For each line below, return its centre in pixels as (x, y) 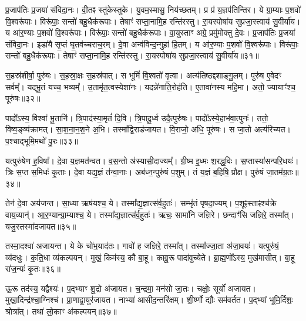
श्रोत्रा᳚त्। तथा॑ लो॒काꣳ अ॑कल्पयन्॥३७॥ (61, 311)
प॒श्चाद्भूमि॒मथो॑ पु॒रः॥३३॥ (42, 140)
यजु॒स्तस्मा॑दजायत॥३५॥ (41, 226)
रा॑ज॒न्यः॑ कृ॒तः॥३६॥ (33, 269)
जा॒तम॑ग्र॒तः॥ (283, 172)
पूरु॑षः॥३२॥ (23, 98)
